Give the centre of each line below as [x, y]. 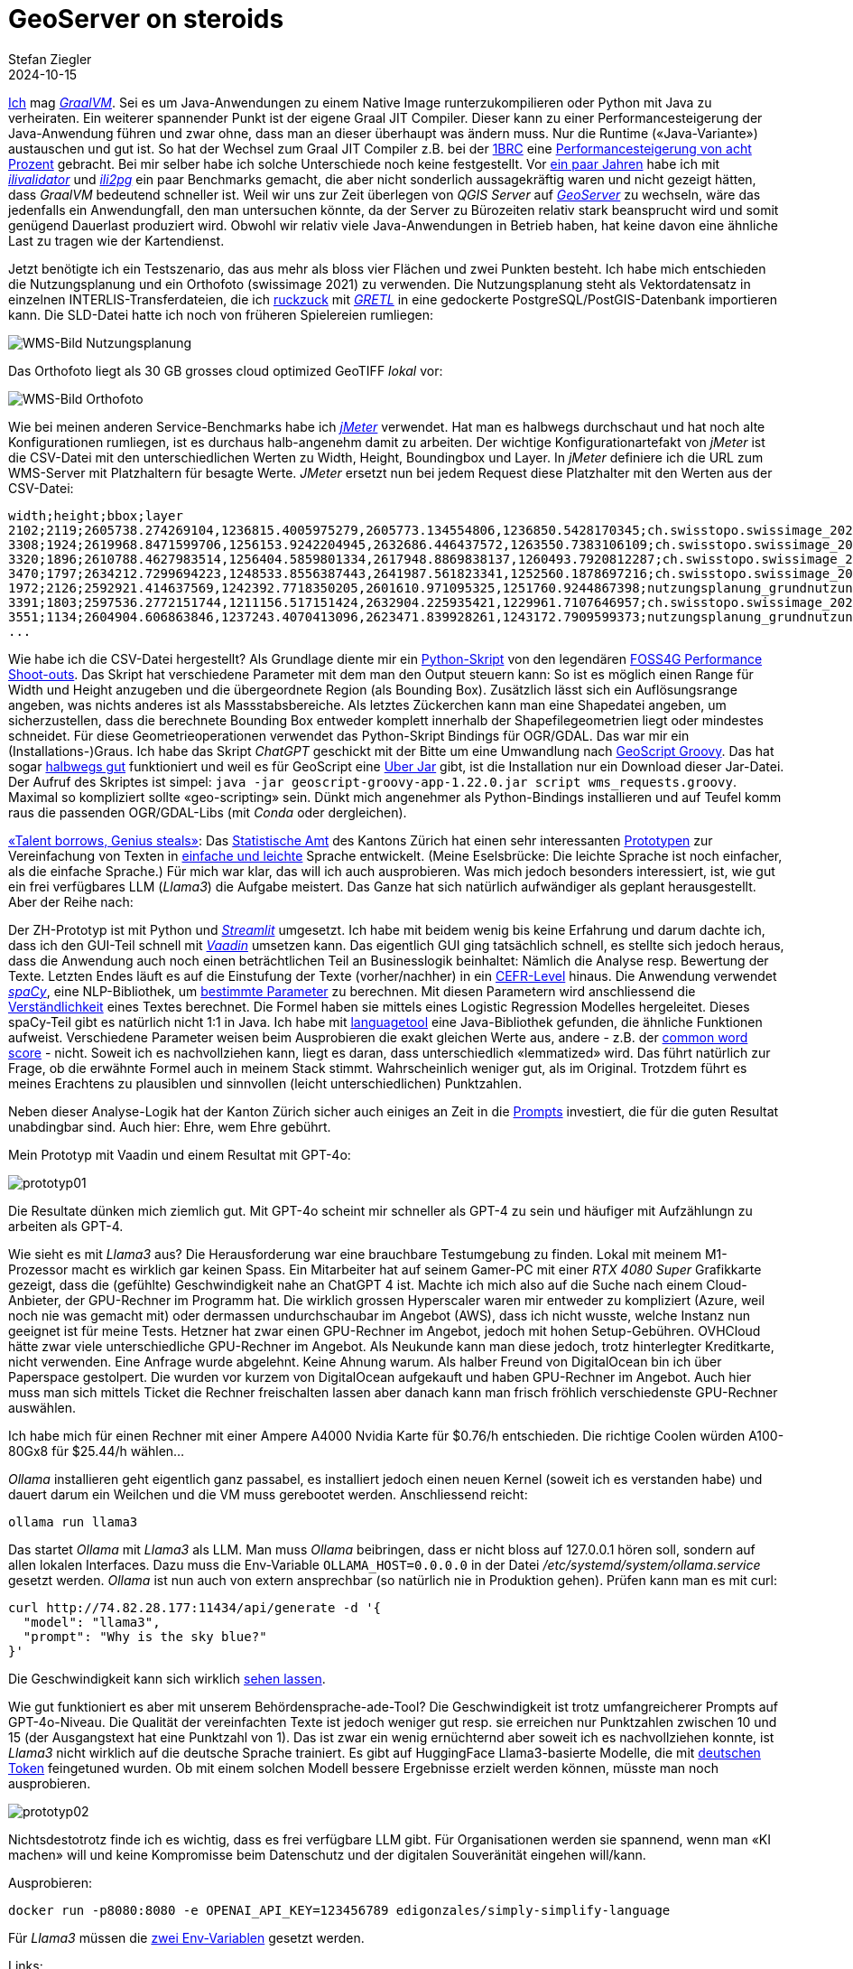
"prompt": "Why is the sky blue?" [145, 1636]
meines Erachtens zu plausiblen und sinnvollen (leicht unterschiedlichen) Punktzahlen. [265, 1083]
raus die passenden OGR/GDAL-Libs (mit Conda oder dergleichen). [208, 812]
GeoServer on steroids [146, 19]
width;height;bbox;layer [96, 515]
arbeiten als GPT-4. [66, 1226]
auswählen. [42, 1407]
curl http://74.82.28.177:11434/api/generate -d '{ [195, 1607]
